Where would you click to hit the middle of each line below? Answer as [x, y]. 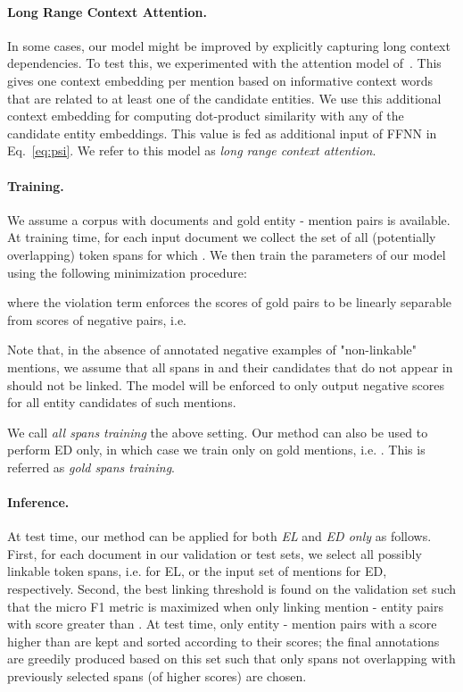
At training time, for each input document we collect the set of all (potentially [222, 237]
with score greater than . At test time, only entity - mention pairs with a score [222, 624]
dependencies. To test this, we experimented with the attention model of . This [224, 63]
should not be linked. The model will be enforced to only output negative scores [226, 384]
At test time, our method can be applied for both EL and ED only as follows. [219, 536]
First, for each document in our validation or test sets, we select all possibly [215, 553]
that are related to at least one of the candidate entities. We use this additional [224, 98]
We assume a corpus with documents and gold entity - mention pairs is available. [229, 219]
